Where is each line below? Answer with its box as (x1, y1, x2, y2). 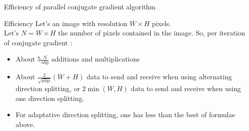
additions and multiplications (51, 54, 140, 64)
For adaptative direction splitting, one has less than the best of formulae (15, 109, 235, 120)
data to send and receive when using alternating (86, 71, 232, 82)
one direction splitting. (15, 93, 84, 103)
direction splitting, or (15, 83, 80, 93)
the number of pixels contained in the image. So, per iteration (58, 28, 246, 38)
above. (15, 119, 35, 129)
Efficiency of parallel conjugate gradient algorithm (4, 1, 156, 11)
